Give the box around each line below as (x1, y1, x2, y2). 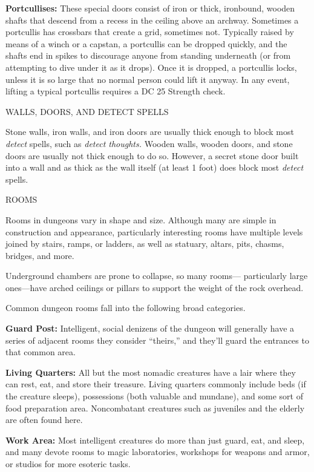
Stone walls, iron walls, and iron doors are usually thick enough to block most (5, 125, 294, 138)
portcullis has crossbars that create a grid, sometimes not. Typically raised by (5, 25, 294, 38)
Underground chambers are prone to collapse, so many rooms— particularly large (5, 269, 308, 282)
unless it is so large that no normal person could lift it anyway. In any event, (5, 73, 290, 85)
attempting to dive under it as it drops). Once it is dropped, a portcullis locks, (5, 61, 297, 73)
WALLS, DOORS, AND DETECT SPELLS (5, 105, 169, 117)
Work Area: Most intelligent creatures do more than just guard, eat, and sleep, (5, 433, 305, 446)
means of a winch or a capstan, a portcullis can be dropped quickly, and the (5, 37, 287, 50)
